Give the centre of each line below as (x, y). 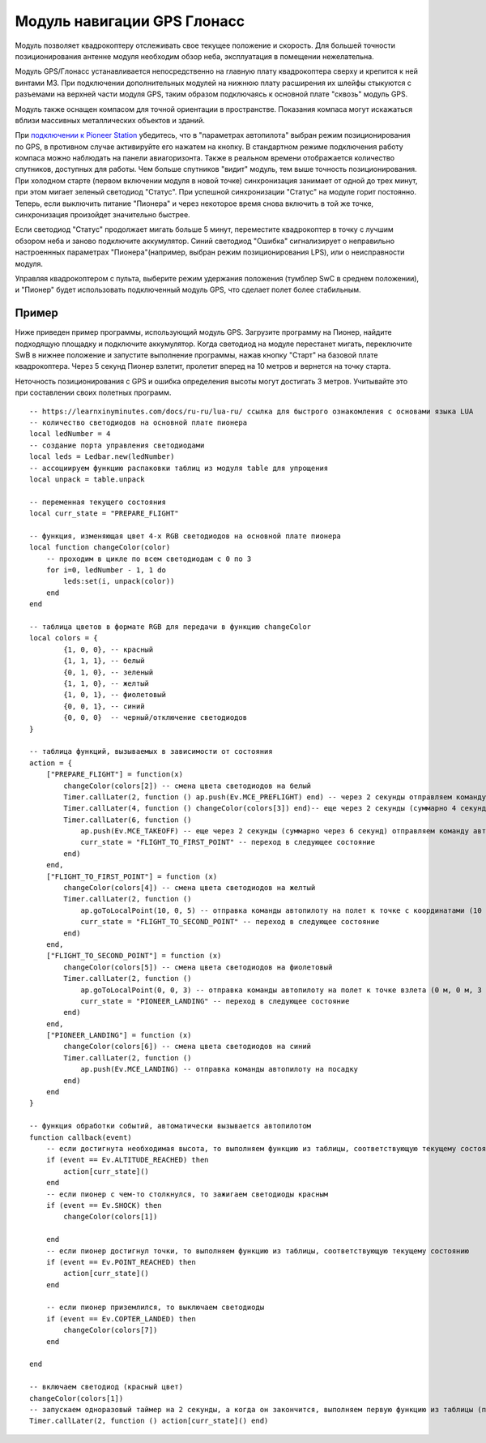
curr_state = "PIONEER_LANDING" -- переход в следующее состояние (215, 1001)
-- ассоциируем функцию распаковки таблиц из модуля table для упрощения (179, 468)
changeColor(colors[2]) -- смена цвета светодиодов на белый (188, 786)
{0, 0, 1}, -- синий (104, 706)
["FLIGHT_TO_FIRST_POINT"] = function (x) (132, 876)
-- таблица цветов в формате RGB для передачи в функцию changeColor (171, 627)
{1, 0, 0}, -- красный (109, 649)
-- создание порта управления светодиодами (117, 445)
